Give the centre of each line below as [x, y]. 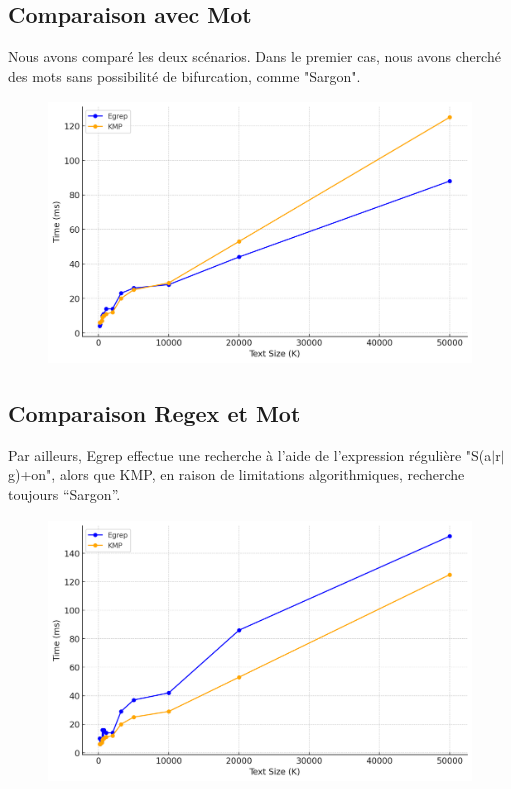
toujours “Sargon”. [64, 493]
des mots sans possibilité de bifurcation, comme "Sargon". [184, 75]
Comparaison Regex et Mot [154, 412]
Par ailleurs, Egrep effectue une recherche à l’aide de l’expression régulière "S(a [250, 454]
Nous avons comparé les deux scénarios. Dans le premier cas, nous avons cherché [254, 56]
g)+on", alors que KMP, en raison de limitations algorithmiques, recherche [236, 474]
